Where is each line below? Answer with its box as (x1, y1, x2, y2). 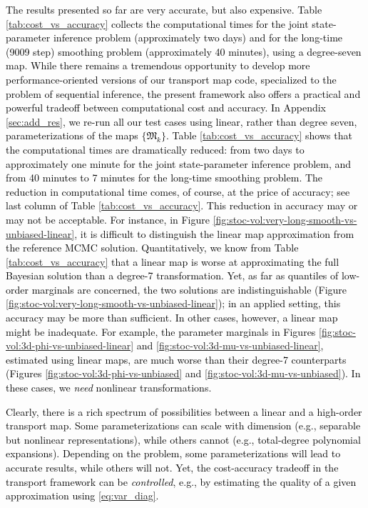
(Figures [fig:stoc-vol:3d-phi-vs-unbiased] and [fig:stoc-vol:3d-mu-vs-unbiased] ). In (6, 366, 361, 381)
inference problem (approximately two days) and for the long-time (53, 30, 343, 45)
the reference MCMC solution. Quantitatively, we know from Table (6, 240, 299, 255)
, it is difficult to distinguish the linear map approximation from (74, 226, 354, 241)
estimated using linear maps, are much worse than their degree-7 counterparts (6, 352, 347, 367)
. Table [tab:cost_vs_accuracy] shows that (165, 128, 352, 143)
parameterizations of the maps (6, 128, 138, 143)
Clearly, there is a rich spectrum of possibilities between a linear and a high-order (6, 404, 362, 419)
